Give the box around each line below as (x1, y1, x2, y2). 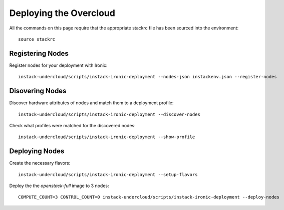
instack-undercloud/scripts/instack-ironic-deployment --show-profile (18, 134, 195, 140)
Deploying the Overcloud (9, 7, 115, 18)
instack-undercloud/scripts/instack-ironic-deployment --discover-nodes (18, 111, 200, 117)
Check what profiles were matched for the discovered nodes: (9, 122, 136, 128)
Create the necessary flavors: (9, 160, 71, 166)
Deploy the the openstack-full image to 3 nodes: (9, 183, 109, 189)
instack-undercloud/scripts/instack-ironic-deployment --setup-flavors (18, 172, 198, 177)
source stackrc (18, 36, 56, 42)
